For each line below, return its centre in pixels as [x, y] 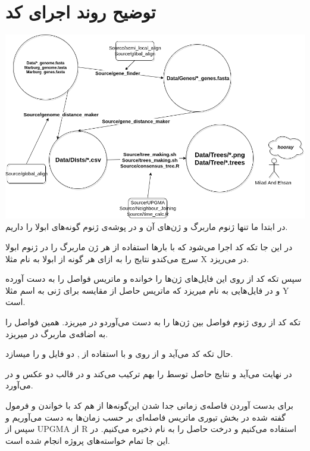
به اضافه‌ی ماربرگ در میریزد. [57, 333]
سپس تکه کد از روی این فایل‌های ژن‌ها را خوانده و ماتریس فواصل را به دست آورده [154, 279]
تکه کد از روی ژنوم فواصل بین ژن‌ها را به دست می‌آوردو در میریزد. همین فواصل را [153, 322]
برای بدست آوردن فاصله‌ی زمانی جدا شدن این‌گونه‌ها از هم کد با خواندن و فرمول [149, 405]
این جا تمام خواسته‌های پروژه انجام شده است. [88, 440]
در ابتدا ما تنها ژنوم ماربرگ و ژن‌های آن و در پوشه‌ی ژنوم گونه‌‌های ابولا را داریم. [147, 227]
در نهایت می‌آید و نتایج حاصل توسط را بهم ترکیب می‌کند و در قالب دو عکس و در [149, 373]
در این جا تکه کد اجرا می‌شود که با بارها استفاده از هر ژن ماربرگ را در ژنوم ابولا [149, 247]
